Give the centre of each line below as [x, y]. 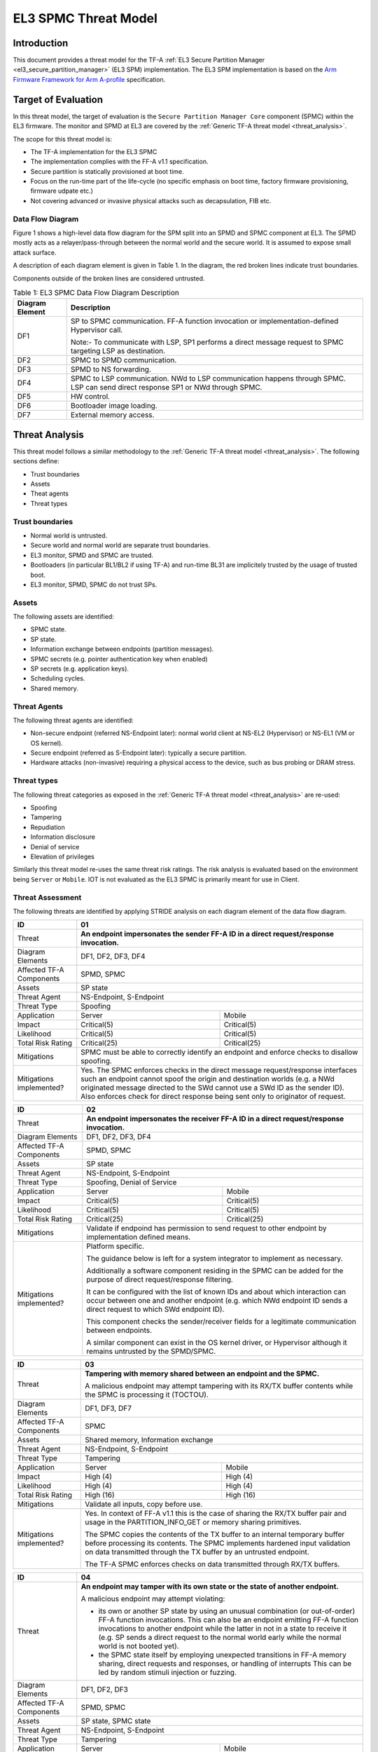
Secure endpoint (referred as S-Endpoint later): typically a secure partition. [139, 753]
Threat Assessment [47, 897]
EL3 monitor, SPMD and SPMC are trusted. [92, 555]
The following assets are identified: [64, 617]
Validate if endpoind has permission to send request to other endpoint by [206, 1229]
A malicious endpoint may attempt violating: [153, 1599]
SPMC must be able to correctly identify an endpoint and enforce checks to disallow [219, 1053]
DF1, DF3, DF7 [108, 1409]
